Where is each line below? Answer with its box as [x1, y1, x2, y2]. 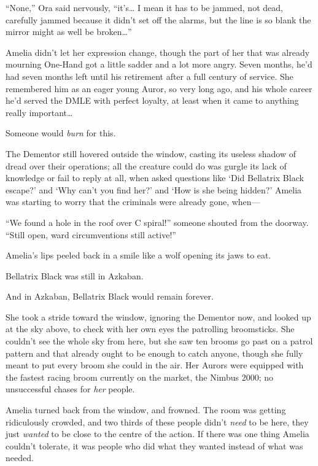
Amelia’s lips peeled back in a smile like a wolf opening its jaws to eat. [6, 249, 271, 262]
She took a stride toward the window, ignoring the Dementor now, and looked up [6, 310, 311, 323]
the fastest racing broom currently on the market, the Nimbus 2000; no [6, 370, 273, 383]
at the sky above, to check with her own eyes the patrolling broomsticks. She [6, 322, 295, 335]
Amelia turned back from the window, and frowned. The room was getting [6, 403, 286, 416]
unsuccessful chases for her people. [6, 383, 135, 395]
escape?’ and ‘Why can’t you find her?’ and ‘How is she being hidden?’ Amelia [6, 183, 302, 196]
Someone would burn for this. [6, 126, 116, 139]
